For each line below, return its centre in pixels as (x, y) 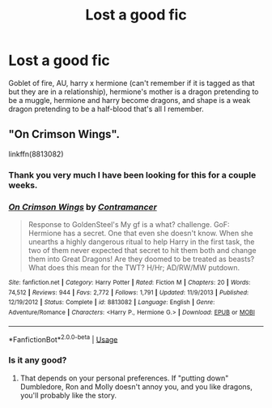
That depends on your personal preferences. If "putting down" (124, 378)
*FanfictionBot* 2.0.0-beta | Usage (63, 338)
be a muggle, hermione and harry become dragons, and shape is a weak (130, 100)
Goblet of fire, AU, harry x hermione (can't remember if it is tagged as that (132, 83)
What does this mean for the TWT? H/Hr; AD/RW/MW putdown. (134, 267)
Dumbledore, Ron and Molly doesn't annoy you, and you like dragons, (136, 386)
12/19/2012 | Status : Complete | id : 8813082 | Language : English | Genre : (112, 303)
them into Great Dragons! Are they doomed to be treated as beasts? (141, 259)
